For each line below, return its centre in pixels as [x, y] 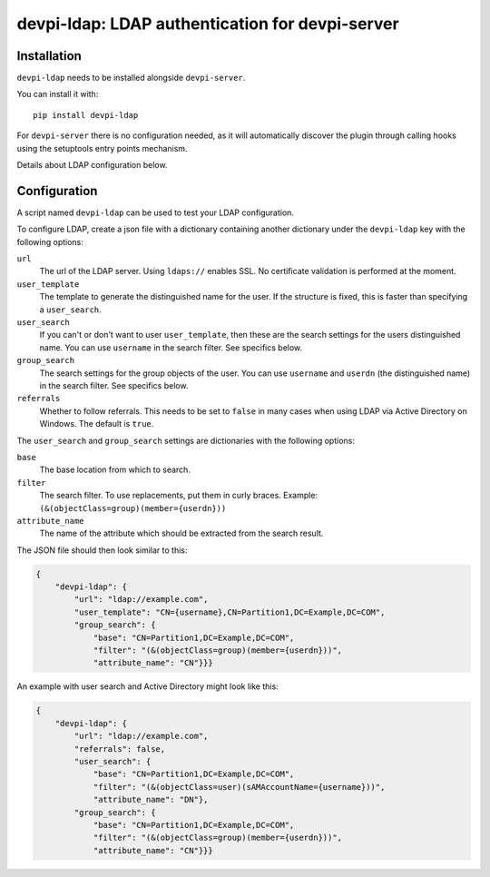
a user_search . [70, 310]
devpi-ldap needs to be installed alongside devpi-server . [131, 78]
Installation [49, 56]
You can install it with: [58, 94]
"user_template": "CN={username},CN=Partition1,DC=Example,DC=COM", [230, 612]
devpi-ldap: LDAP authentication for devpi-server [208, 24]
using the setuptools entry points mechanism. [102, 148]
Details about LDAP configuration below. [92, 165]
